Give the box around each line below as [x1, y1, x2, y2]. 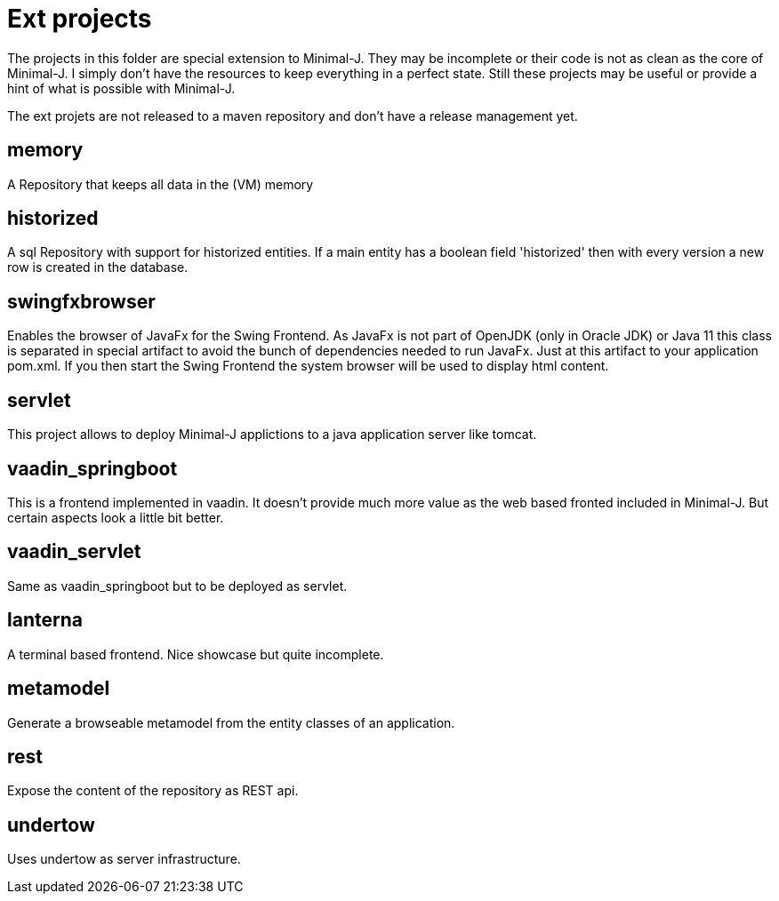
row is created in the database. [7, 259, 189, 275]
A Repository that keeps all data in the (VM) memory [7, 176, 314, 192]
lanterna [7, 609, 83, 632]
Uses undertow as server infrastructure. [7, 851, 241, 867]
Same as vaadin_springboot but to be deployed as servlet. [7, 578, 348, 594]
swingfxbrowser [7, 290, 156, 313]
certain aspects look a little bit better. [7, 509, 224, 525]
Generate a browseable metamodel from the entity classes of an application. [7, 714, 455, 730]
